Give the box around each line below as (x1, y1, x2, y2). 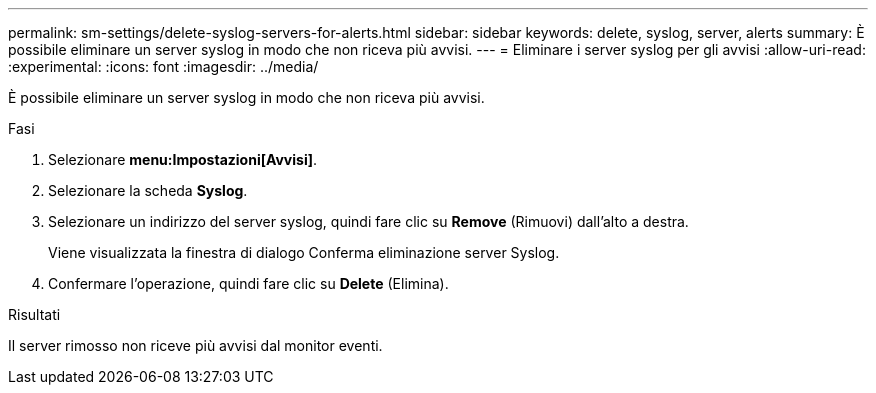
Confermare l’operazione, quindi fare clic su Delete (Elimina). (48, 275, 449, 292)
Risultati (8, 306, 61, 323)
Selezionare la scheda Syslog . (48, 182, 248, 199)
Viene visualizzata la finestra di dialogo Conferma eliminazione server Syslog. (48, 244, 560, 261)
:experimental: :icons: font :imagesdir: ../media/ (8, 58, 319, 75)
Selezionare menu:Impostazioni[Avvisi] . (48, 151, 318, 168)
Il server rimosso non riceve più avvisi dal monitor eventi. (8, 337, 383, 354)
